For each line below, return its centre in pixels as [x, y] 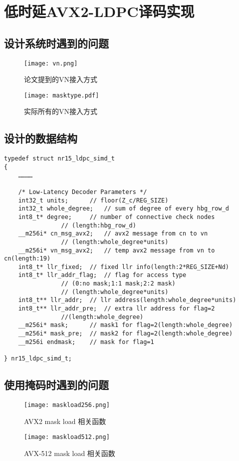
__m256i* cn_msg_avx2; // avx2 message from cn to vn [113, 234]
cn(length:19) [27, 259]
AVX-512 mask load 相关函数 [70, 453]
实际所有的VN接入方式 [61, 111]
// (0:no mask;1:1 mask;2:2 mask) [118, 284]
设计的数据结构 [41, 138]
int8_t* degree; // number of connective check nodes [117, 217]
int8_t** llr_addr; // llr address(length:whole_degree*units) [127, 300]
